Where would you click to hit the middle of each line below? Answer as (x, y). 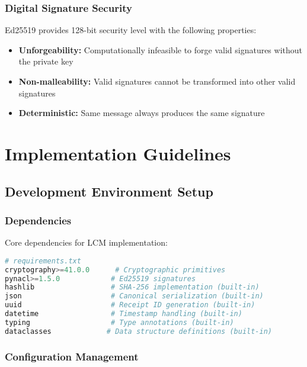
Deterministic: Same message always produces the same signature (142, 113)
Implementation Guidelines (118, 153)
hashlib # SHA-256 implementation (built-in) (132, 287)
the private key (46, 61)
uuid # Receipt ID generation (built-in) (130, 305)
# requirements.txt (43, 261)
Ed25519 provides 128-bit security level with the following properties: (131, 30)
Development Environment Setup (109, 191)
